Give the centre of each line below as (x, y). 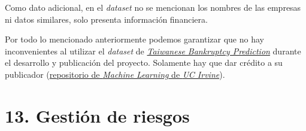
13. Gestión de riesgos (97, 115)
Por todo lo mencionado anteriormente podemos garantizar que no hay (134, 39)
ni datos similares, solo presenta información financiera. (106, 19)
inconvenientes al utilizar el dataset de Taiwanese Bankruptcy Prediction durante (153, 51)
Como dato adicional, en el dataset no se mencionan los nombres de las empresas (153, 7)
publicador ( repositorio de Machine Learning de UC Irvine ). (115, 74)
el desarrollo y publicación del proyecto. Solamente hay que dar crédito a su (144, 63)
